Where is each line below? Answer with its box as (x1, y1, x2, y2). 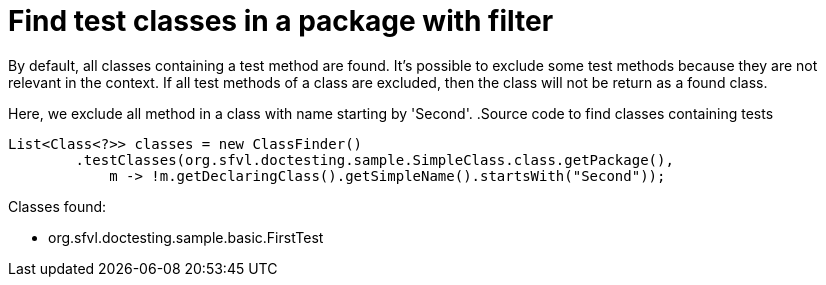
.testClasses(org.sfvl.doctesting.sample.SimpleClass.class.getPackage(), (75, 151, 674, 168)
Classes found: (8, 197, 107, 215)
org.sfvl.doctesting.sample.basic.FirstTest (48, 228, 324, 246)
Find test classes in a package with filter (8, 4, 554, 38)
